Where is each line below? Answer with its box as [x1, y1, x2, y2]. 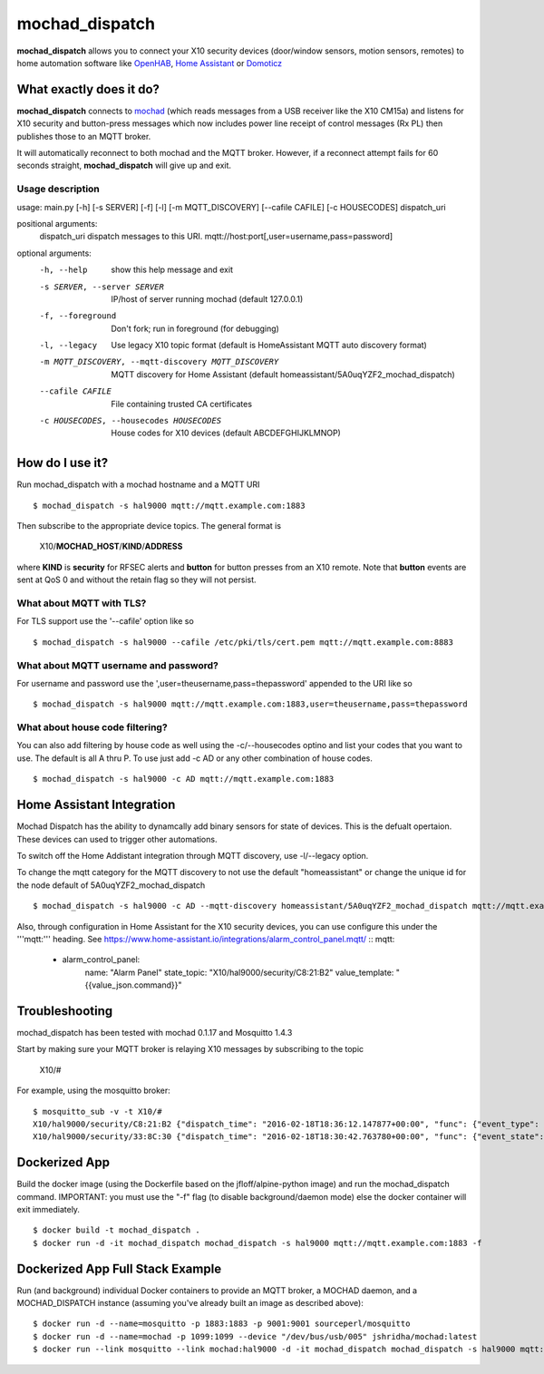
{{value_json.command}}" [84, 979, 182, 990]
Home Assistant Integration [16, 797, 176, 813]
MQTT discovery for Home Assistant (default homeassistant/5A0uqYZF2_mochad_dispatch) [111, 368, 455, 380]
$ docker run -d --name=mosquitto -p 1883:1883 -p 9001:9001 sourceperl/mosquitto [33, 1319, 411, 1329]
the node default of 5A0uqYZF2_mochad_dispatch [16, 880, 206, 891]
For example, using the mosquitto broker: [16, 1085, 171, 1096]
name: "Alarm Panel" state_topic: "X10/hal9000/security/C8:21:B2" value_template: [84, 967, 394, 978]
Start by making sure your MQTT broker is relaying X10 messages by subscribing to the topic [16, 1044, 364, 1055]
